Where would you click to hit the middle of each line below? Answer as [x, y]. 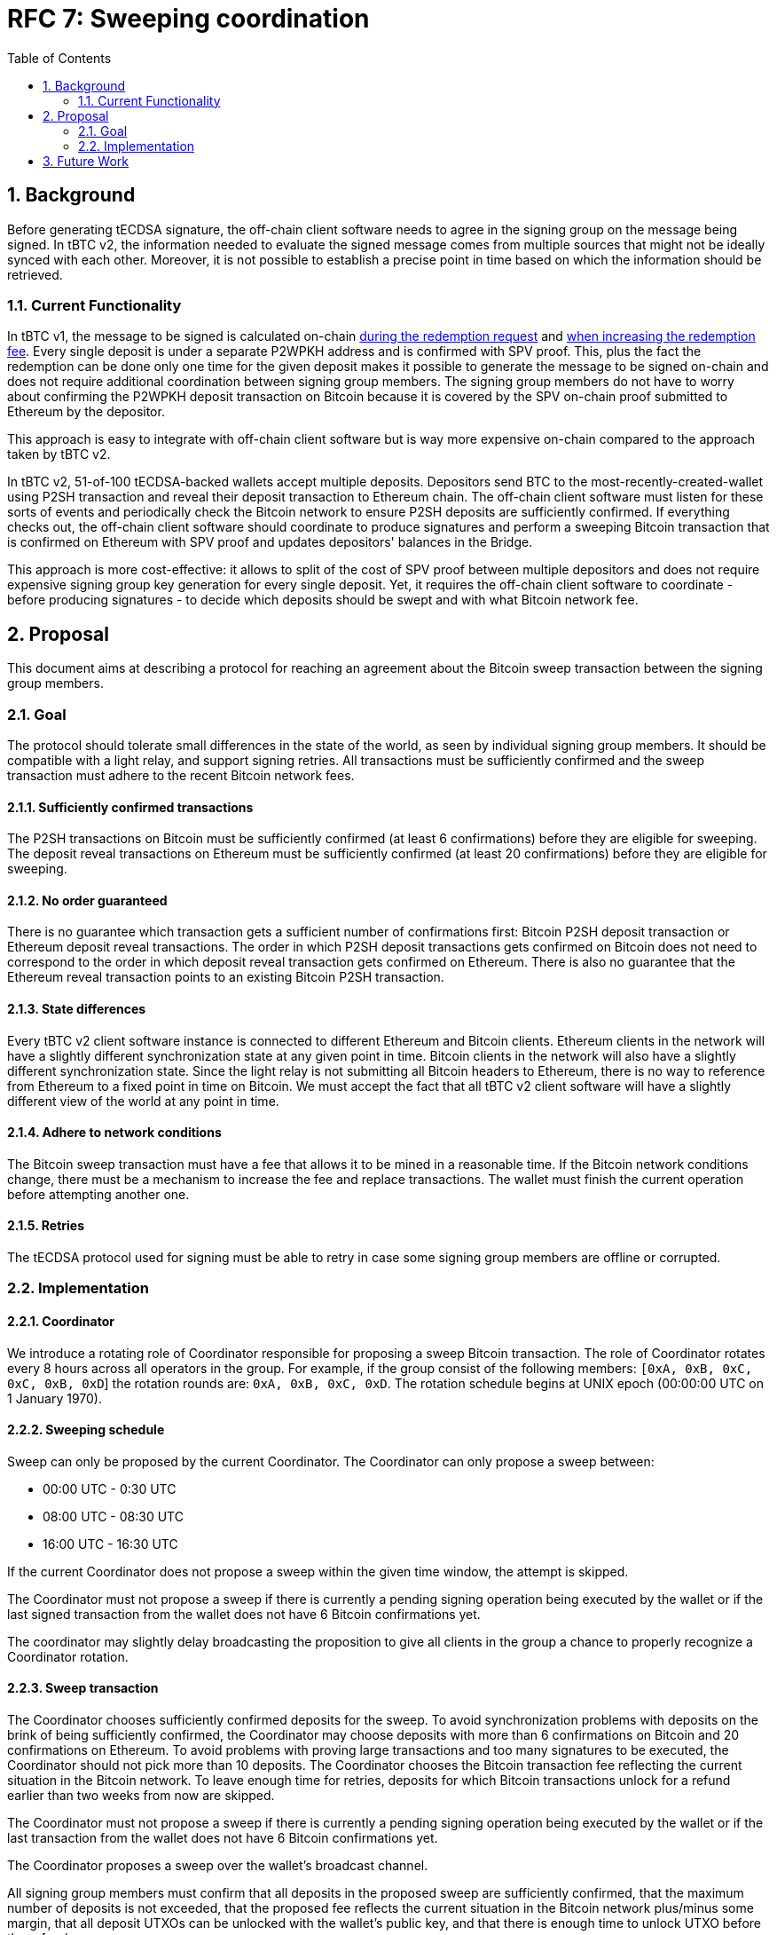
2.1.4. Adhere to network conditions [114, 1133]
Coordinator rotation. [68, 1656]
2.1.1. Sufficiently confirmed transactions [130, 807]
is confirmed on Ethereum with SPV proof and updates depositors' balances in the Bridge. [270, 542]
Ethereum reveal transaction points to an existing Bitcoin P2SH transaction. [226, 977]
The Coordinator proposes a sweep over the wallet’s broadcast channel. [218, 1866]
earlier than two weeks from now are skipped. [141, 1796]
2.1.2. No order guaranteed [87, 900]
